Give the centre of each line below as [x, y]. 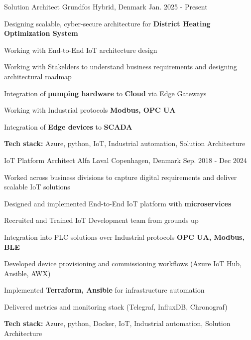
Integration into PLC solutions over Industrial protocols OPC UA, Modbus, [124, 237]
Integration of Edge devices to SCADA [68, 126]
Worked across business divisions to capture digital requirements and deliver [121, 177]
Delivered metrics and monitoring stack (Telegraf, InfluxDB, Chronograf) [116, 306]
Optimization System [41, 33]
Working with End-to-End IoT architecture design [81, 50]
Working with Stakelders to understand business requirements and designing [121, 67]
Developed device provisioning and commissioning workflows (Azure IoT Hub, [123, 263]
